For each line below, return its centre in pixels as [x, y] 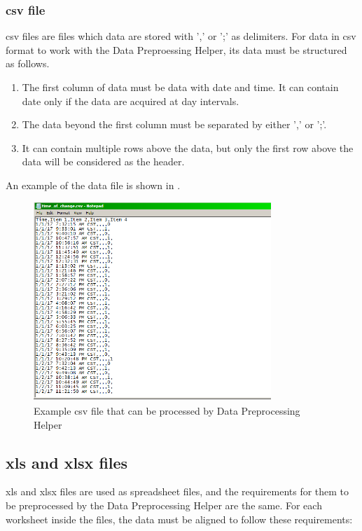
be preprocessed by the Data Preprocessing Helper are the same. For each [164, 505]
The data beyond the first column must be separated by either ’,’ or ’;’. [174, 124]
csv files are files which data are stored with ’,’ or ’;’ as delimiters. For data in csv [181, 36]
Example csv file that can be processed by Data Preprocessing [167, 411]
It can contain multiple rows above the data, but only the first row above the [188, 147]
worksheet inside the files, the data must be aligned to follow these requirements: [179, 519]
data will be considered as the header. [103, 161]
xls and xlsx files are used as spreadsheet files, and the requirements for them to [177, 491]
